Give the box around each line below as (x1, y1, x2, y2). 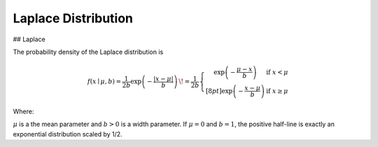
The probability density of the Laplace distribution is (13, 48, 164, 56)
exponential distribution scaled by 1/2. (13, 129, 122, 138)
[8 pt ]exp (205, 87, 233, 94)
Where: (13, 107, 34, 115)
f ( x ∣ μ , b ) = (87, 78, 122, 85)
